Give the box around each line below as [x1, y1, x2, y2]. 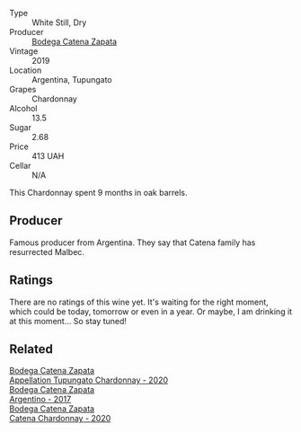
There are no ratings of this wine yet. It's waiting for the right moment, [9, 296, 270, 307]
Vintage [9, 46, 39, 57]
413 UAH [31, 151, 65, 161]
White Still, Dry [31, 17, 87, 28]
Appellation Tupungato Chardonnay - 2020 [9, 375, 169, 385]
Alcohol [9, 103, 38, 113]
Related [9, 341, 54, 357]
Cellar [9, 161, 31, 171]
